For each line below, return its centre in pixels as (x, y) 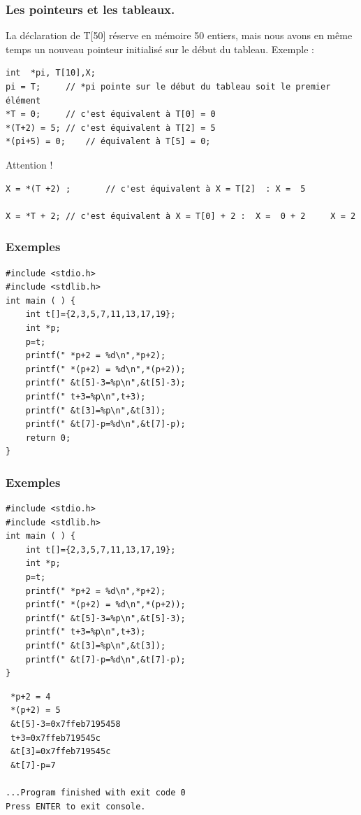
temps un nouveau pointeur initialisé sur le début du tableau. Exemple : (160, 49)
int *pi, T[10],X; (51, 73)
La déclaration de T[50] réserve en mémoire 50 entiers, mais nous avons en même (179, 35)
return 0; (48, 438)
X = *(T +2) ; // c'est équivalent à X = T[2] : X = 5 (156, 189)
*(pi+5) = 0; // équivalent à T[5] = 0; (108, 142)
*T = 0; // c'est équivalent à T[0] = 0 (111, 114)
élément (23, 100)
